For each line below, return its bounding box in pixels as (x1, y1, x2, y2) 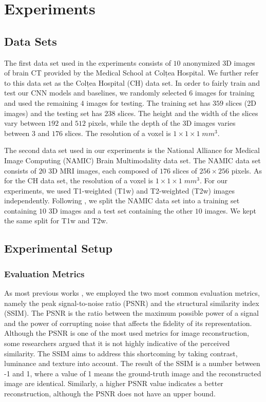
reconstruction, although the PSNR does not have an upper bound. (4, 388, 216, 399)
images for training (195, 87, 255, 98)
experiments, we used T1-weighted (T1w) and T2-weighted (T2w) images (4, 185, 235, 196)
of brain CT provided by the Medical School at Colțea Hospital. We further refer (4, 67, 259, 78)
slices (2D (225, 97, 256, 108)
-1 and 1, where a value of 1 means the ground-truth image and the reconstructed (4, 368, 261, 378)
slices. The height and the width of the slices (118, 107, 258, 118)
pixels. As (231, 165, 262, 176)
